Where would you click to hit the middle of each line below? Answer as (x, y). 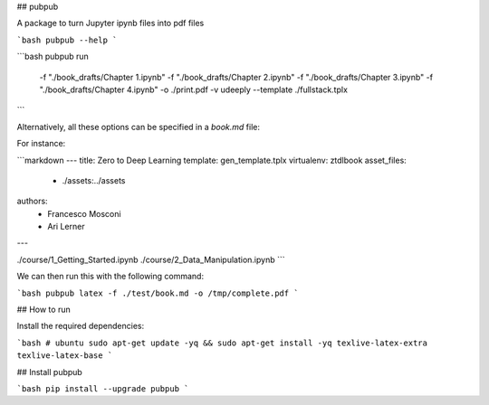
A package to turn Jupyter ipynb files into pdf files (110, 24)
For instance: (41, 144)
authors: (33, 201)
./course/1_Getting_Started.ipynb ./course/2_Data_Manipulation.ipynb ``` (151, 259)
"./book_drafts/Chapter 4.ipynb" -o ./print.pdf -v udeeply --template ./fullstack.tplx (194, 89)
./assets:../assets (94, 180)
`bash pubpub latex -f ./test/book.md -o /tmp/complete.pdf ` (158, 293)
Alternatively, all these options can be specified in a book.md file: (139, 127)
